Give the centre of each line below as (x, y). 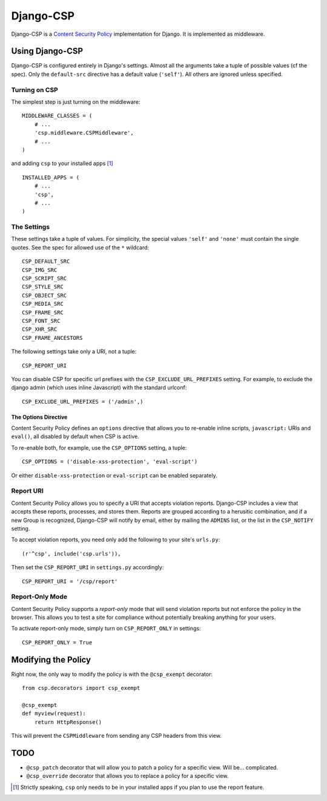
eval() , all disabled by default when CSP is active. (75, 436)
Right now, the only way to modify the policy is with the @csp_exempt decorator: (112, 674)
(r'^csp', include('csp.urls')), (71, 553)
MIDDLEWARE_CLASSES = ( (57, 116)
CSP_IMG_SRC (40, 270)
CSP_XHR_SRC (40, 330)
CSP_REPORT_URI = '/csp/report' (70, 581)
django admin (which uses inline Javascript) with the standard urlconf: (99, 388)
